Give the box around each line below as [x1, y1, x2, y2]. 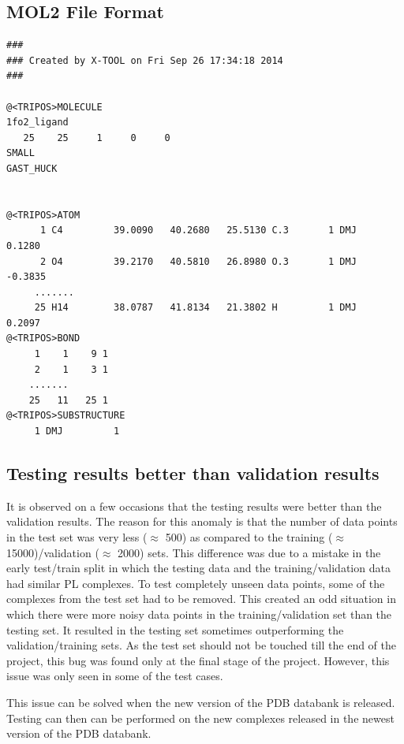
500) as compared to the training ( [165, 529, 333, 545]
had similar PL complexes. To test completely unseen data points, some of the [6, 575, 385, 591]
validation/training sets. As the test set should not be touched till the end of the [6, 637, 397, 653]
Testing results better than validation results [6, 461, 380, 485]
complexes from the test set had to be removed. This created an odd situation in [6, 590, 396, 607]
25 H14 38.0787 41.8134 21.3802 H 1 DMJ [34, 302, 357, 314]
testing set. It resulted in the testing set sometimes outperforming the [6, 621, 344, 638]
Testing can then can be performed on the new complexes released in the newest [6, 709, 395, 726]
